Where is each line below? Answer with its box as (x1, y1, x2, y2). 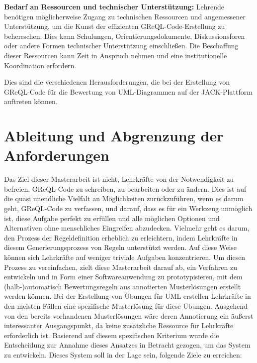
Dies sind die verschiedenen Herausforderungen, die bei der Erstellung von (4, 77, 230, 87)
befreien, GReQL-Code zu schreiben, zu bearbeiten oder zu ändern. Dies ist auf (4, 183, 247, 194)
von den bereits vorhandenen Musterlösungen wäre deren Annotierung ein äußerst (4, 310, 254, 321)
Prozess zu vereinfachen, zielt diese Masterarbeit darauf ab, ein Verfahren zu (4, 261, 237, 272)
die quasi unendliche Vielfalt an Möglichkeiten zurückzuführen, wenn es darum (4, 193, 244, 204)
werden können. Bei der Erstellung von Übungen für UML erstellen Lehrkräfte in (4, 291, 251, 301)
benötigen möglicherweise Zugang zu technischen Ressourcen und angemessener (4, 11, 246, 21)
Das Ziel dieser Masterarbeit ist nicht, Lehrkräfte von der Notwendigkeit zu (4, 174, 234, 184)
